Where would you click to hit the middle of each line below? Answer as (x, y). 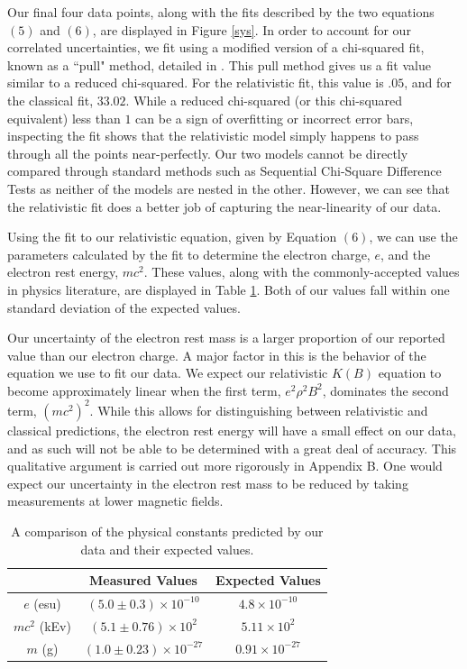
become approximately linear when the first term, (144, 390)
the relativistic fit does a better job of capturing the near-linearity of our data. (224, 206)
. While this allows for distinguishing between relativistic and (259, 410)
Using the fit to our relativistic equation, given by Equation (172, 237)
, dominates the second (385, 390)
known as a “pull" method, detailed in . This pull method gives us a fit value (219, 64)
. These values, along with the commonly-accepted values (302, 272)
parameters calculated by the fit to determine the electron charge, (189, 254)
